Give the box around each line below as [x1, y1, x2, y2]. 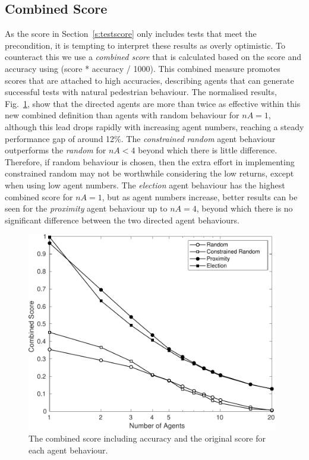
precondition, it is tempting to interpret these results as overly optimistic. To [5, 39, 285, 51]
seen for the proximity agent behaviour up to [5, 202, 168, 215]
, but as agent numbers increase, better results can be [102, 190, 298, 203]
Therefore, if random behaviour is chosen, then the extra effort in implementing [5, 155, 295, 168]
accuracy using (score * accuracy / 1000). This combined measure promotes [5, 62, 280, 74]
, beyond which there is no [196, 202, 293, 215]
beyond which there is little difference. [138, 144, 278, 156]
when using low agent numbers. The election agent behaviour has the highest [5, 178, 285, 191]
